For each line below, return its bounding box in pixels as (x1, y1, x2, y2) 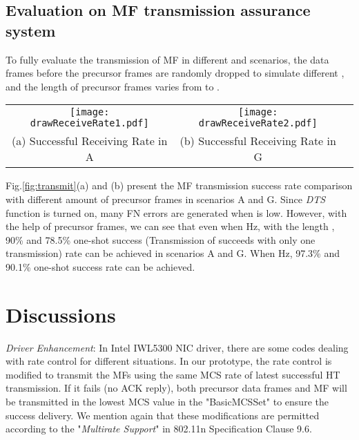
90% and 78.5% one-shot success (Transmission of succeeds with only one (6, 232, 316, 247)
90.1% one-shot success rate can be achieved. (6, 259, 195, 274)
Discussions (6, 300, 116, 328)
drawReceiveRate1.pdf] (30, 117, 149, 129)
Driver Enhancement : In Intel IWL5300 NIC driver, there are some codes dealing (6, 340, 349, 354)
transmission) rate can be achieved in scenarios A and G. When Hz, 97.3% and (6, 246, 340, 260)
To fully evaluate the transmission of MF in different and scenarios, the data (6, 52, 329, 66)
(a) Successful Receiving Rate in (11, 133, 168, 149)
